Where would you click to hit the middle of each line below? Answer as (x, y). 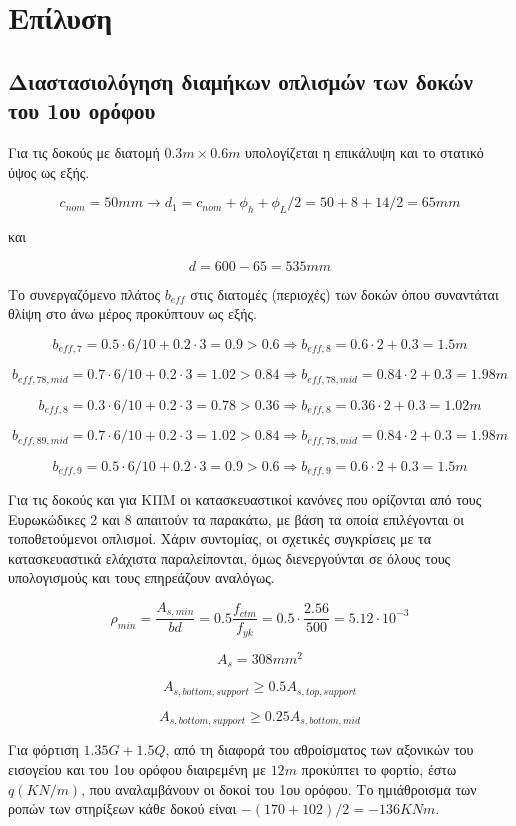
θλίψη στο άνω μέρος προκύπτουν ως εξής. (132, 313)
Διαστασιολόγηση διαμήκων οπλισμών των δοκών (240, 80)
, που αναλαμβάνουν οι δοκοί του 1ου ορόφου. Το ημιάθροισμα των (279, 788)
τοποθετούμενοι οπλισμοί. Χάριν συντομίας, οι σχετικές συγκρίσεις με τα (220, 538)
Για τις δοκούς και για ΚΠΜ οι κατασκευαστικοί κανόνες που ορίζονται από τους (245, 499)
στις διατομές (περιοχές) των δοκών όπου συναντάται (344, 293)
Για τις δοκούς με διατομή (84, 151)
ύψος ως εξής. (49, 171)
